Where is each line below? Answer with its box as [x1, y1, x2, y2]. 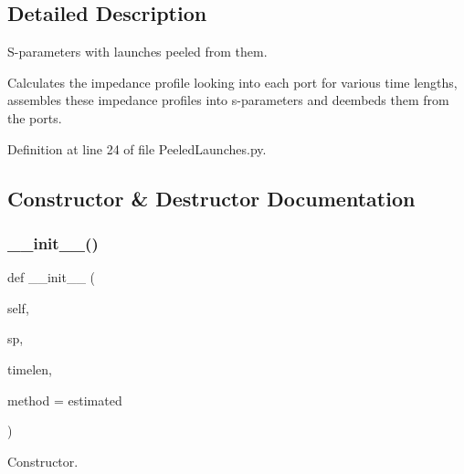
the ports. [7, 108, 62, 127]
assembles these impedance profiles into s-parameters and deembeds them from [7, 90, 449, 110]
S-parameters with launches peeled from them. [7, 42, 268, 61]
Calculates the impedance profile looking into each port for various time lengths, [7, 72, 458, 91]
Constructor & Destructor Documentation [7, 184, 416, 212]
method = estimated [7, 390, 122, 409]
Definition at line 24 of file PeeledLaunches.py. [7, 139, 267, 158]
